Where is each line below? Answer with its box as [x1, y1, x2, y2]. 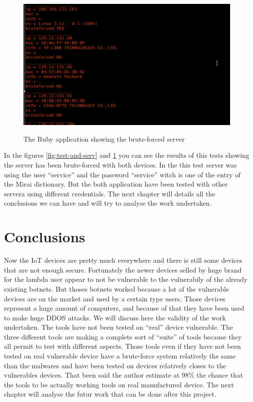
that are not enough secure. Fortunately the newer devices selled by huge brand [4, 264, 242, 275]
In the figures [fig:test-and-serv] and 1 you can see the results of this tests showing [4, 150, 250, 160]
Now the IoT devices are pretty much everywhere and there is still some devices [4, 255, 242, 265]
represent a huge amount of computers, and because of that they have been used [4, 303, 245, 313]
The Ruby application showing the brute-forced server [23, 133, 185, 144]
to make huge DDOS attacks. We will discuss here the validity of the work [4, 312, 226, 322]
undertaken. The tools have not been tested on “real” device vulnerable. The [4, 322, 233, 332]
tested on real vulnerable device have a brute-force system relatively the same [4, 351, 236, 361]
